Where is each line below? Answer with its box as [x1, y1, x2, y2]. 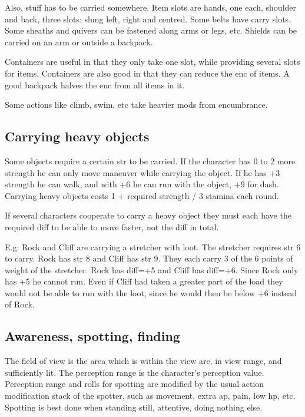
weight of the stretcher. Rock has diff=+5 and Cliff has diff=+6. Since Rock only [5, 263, 299, 276]
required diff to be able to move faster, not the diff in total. [5, 220, 219, 233]
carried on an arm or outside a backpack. [5, 35, 153, 48]
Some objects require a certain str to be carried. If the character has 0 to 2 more [5, 154, 296, 167]
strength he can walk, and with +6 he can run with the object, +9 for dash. [5, 178, 279, 190]
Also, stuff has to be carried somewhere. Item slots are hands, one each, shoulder [5, 1, 297, 13]
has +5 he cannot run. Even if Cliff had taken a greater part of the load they [5, 275, 283, 287]
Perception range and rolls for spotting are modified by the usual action [5, 378, 264, 390]
